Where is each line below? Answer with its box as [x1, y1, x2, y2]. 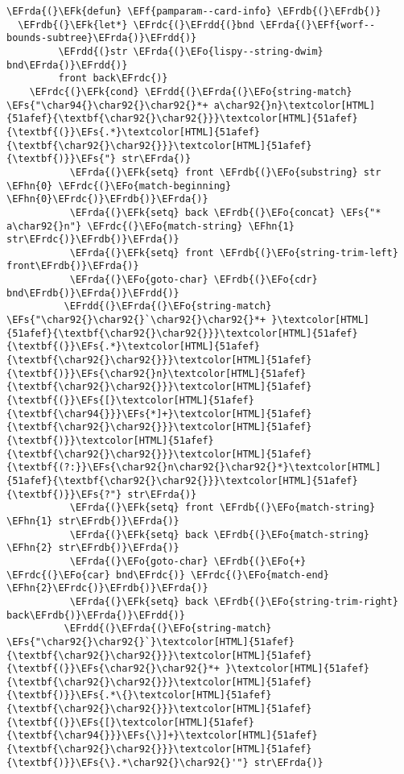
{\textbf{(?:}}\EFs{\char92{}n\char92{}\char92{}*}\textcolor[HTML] [6, 462, 381, 474]
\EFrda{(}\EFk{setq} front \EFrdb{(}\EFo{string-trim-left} [69, 246, 398, 259]
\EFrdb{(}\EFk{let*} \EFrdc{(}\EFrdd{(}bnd [18, 19, 254, 31]
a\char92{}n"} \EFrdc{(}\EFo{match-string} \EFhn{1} [6, 220, 295, 232]
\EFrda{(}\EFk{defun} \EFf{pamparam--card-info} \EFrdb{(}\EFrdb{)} [6, 6, 381, 17]
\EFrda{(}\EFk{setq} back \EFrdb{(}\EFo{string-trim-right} [69, 595, 398, 607]
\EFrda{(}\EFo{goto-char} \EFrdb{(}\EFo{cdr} [69, 274, 318, 286]
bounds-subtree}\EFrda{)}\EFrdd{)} [6, 32, 197, 44]
